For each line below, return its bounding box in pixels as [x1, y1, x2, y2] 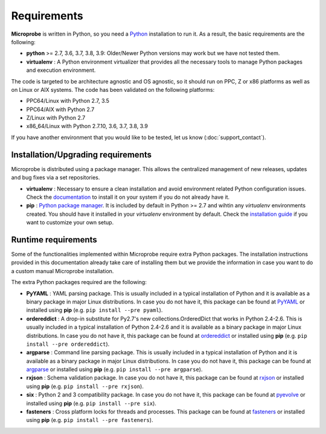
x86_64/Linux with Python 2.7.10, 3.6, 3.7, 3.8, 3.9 [26, 123, 148, 130]
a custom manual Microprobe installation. [11, 267, 114, 274]
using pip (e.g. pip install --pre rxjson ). [26, 383, 144, 390]
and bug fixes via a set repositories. [11, 174, 100, 181]
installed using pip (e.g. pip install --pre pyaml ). [26, 306, 163, 314]
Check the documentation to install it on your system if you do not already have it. [26, 193, 230, 201]
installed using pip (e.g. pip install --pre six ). [26, 400, 157, 407]
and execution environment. [26, 66, 96, 74]
